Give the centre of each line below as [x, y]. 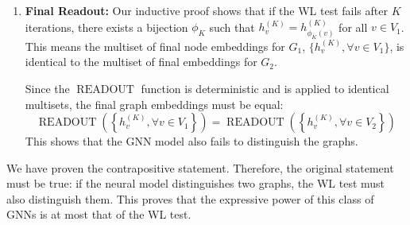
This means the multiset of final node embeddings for [155, 46]
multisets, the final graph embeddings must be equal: [154, 104]
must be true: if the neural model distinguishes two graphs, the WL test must [196, 183]
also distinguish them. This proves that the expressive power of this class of [190, 198]
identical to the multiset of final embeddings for [141, 62]
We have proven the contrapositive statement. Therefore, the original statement [200, 167]
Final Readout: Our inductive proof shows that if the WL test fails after [206, 10]
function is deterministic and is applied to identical [265, 88]
